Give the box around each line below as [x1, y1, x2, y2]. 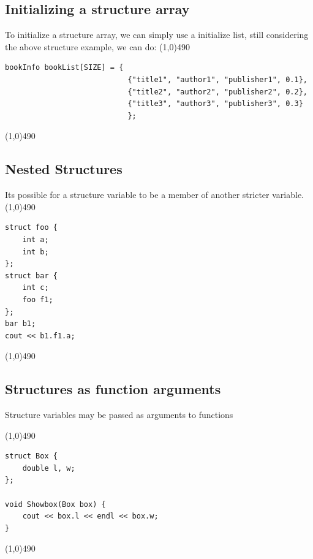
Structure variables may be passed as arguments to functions [5, 408, 233, 421]
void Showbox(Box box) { [5, 500, 106, 509]
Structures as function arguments [5, 379, 221, 398]
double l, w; [22, 463, 75, 473]
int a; [22, 235, 49, 244]
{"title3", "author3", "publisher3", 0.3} [127, 99, 303, 108]
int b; [22, 247, 49, 256]
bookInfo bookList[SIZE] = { [5, 63, 124, 72]
